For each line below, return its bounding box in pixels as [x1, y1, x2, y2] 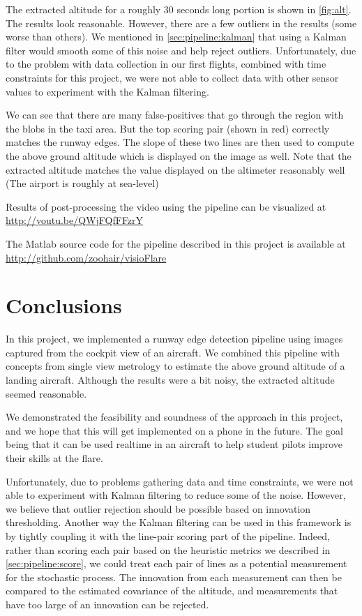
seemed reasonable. [6, 386, 87, 400]
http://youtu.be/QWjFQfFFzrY [6, 213, 144, 227]
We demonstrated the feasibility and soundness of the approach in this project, [6, 410, 343, 424]
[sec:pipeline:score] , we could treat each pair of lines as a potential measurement [6, 556, 347, 571]
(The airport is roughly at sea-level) [6, 176, 159, 190]
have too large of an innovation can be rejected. [6, 596, 209, 611]
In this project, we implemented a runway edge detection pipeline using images [6, 331, 343, 346]
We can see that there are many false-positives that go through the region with [6, 107, 344, 122]
